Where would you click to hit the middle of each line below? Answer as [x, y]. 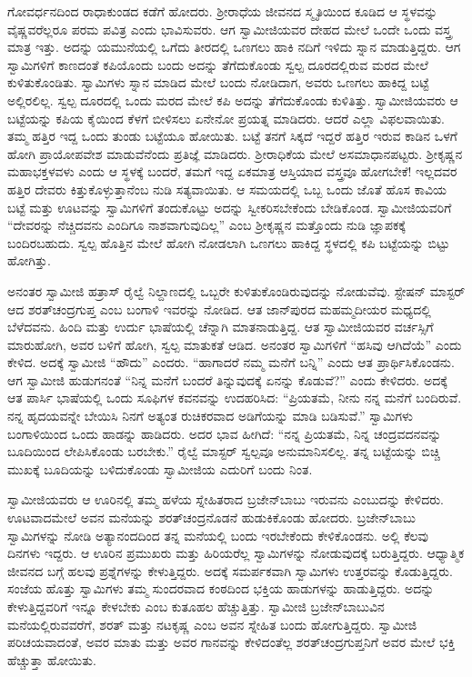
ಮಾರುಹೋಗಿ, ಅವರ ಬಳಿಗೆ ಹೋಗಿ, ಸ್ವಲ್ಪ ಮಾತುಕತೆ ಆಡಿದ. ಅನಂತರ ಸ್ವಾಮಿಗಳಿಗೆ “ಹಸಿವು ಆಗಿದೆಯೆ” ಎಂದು [235, 344]
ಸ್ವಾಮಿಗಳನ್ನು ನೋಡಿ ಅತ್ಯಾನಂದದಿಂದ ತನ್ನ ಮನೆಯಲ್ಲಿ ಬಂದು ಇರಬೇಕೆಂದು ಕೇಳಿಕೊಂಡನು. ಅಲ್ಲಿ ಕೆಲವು [218, 535]
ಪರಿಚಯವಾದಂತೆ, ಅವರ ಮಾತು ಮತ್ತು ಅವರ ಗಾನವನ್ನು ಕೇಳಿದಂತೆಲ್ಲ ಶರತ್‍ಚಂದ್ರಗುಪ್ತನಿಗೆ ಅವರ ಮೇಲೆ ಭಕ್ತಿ [231, 642]
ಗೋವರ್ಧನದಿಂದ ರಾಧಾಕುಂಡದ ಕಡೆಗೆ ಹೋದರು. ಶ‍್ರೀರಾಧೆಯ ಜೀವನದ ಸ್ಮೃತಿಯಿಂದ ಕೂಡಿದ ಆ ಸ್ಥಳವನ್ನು [223, 11]
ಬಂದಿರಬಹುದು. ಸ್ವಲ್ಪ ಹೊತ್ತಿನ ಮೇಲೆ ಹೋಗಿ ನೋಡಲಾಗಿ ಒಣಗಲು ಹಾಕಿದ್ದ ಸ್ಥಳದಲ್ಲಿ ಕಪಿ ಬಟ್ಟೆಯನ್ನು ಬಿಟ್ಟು [229, 242]
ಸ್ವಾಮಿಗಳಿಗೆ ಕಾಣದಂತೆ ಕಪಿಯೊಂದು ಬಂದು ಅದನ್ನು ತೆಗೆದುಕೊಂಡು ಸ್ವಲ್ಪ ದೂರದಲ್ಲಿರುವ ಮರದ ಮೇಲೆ [218, 64]
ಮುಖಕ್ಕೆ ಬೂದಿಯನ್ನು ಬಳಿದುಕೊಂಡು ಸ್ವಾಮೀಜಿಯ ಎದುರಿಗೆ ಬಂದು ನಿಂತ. [160, 468]
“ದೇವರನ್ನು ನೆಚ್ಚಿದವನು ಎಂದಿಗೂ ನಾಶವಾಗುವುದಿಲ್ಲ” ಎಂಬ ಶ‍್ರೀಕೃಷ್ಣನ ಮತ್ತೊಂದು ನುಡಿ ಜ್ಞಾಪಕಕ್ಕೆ [206, 225]
